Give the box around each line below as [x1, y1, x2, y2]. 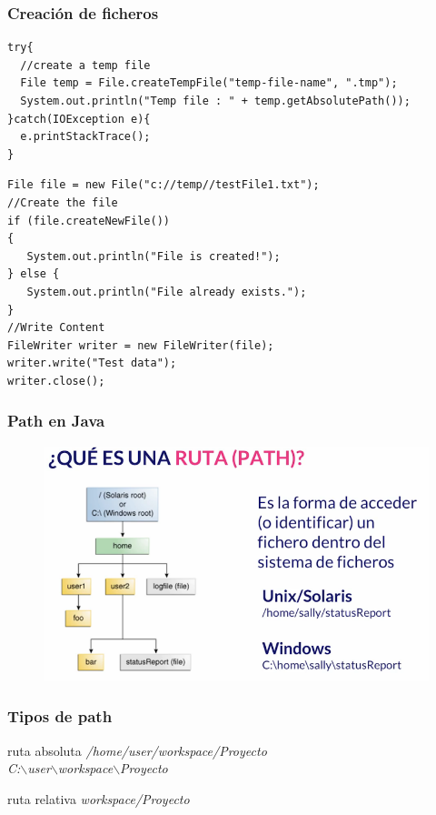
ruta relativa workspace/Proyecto [7, 789, 190, 808]
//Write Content [7, 321, 105, 335]
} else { [7, 267, 60, 281]
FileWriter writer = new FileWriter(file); [7, 338, 274, 352]
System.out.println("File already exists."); [26, 285, 307, 298]
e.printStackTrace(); [20, 130, 151, 144]
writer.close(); [7, 374, 105, 387]
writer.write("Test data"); [7, 357, 177, 370]
